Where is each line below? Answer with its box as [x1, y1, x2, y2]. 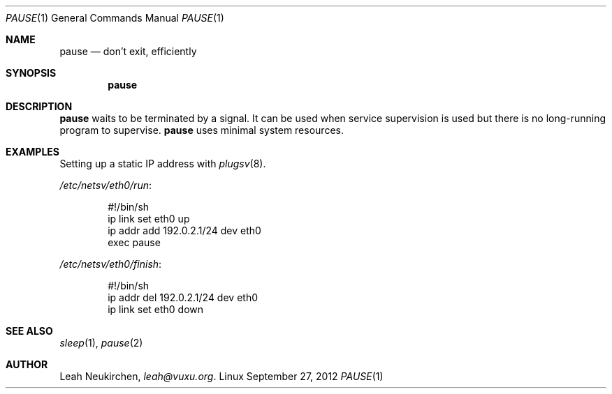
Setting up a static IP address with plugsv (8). [59, 158, 266, 169]
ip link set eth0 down [108, 303, 204, 315]
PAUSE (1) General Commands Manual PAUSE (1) [6, 12, 224, 24]
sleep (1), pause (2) [59, 337, 143, 349]
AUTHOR [6, 358, 48, 370]
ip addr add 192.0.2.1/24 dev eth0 [108, 225, 261, 236]
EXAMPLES [6, 146, 59, 158]
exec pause [108, 236, 161, 248]
